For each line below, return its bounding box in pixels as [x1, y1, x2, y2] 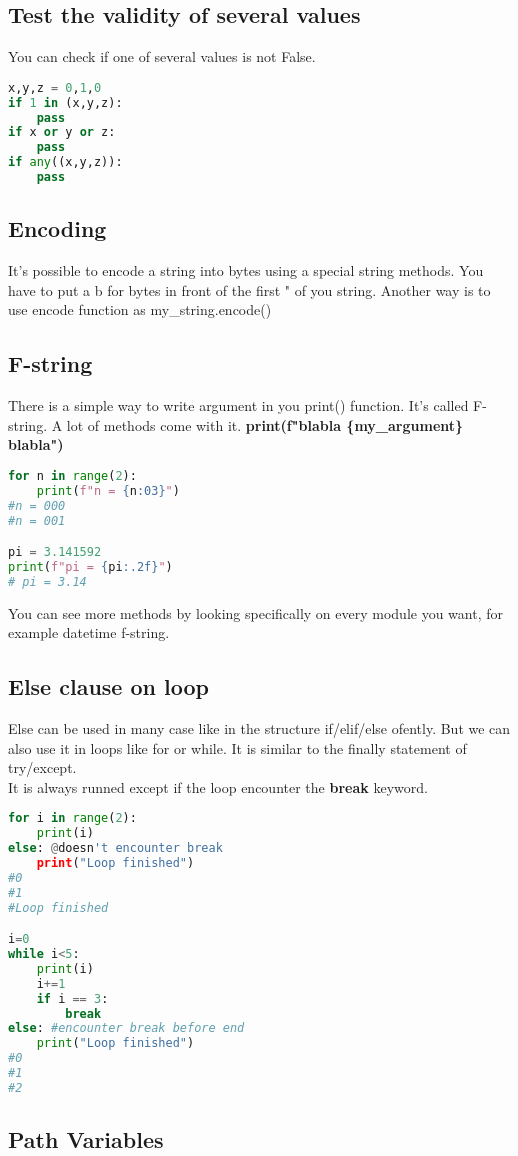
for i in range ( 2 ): [8, 811, 137, 826]
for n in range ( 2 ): [8, 468, 137, 483]
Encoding [8, 213, 107, 244]
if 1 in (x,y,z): [8, 95, 123, 110]
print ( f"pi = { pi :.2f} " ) [8, 559, 173, 574]
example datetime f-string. [8, 622, 170, 643]
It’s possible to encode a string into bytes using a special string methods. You [8, 260, 484, 281]
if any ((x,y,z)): [8, 155, 123, 170]
